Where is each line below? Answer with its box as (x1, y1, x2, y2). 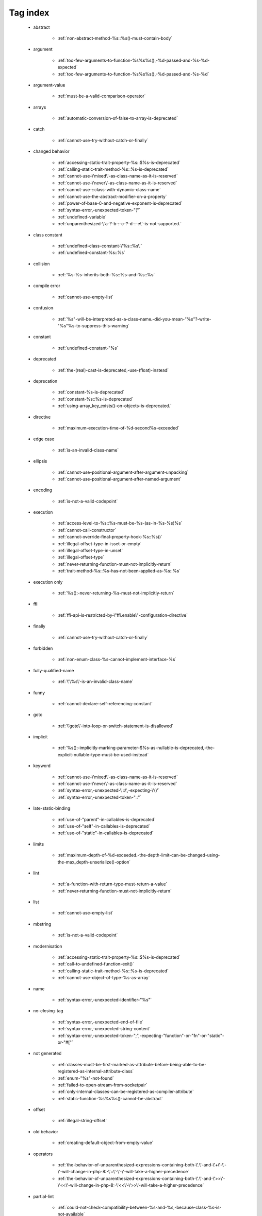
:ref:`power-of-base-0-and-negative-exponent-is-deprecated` (57, 200, 183, 206)
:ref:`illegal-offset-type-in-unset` (57, 548, 123, 554)
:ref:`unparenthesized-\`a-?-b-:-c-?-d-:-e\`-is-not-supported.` (57, 221, 182, 227)
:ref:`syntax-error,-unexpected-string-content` (57, 1026, 150, 1032)
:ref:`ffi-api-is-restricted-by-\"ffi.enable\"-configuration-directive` (57, 612, 188, 618)
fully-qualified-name (33, 667, 74, 673)
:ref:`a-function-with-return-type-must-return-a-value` (57, 881, 167, 887)
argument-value (33, 82, 65, 88)
